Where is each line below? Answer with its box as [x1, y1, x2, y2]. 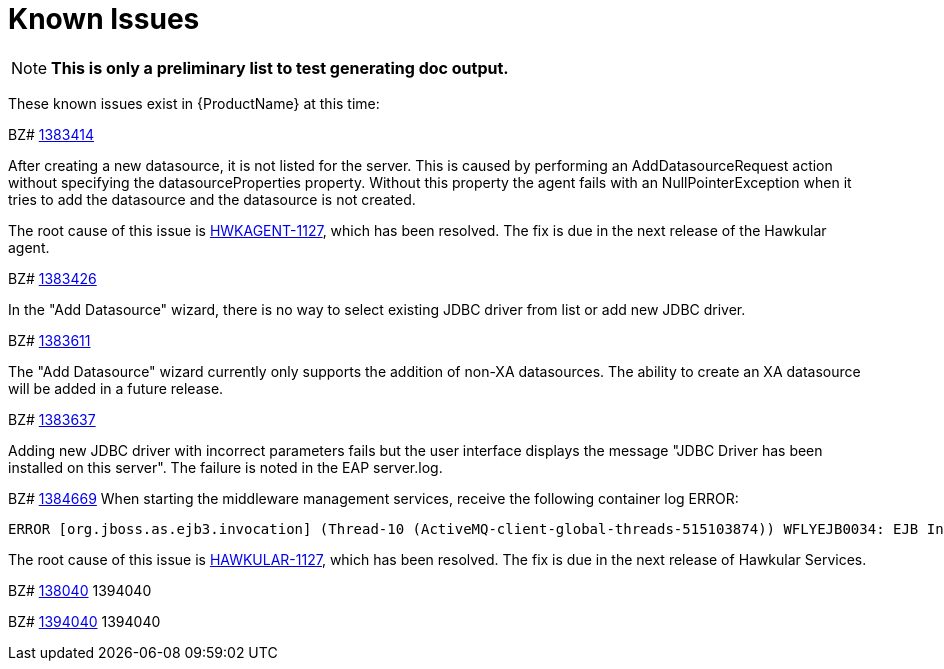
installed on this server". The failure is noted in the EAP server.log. [8, 458, 443, 476]
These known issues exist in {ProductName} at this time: [8, 94, 380, 112]
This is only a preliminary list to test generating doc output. [51, 57, 509, 78]
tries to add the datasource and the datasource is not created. [8, 190, 416, 208]
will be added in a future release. [8, 379, 224, 397]
